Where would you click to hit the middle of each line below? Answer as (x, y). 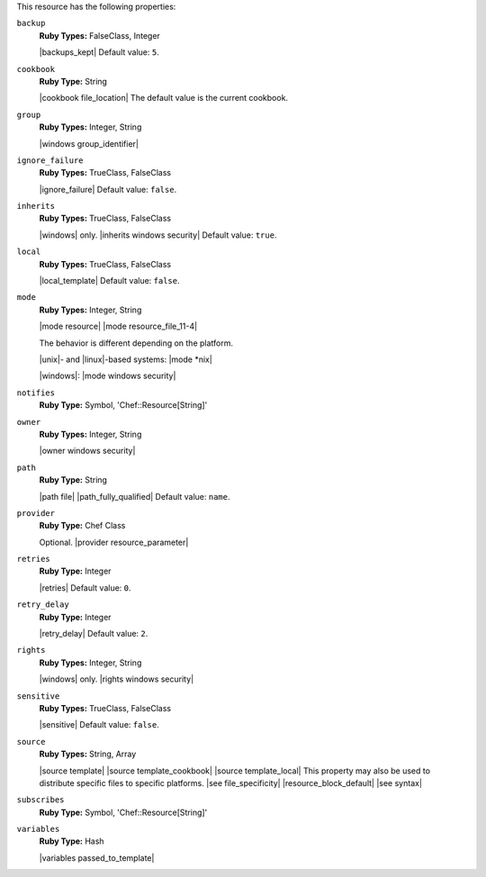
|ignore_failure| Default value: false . (108, 189)
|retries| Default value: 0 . (85, 588)
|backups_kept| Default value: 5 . (99, 52)
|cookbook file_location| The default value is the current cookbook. (163, 98)
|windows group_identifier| (89, 143)
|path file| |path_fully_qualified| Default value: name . (135, 496)
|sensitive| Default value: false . (99, 725)
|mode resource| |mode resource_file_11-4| (118, 326)
